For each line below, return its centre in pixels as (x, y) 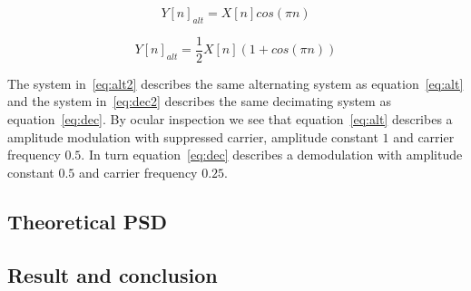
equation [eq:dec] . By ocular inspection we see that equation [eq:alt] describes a (230, 119)
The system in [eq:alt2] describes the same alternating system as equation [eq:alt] (235, 83)
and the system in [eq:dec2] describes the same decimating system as (199, 101)
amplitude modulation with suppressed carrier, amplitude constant (193, 136)
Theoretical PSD (88, 221)
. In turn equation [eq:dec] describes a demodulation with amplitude (272, 155)
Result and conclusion (113, 274)
